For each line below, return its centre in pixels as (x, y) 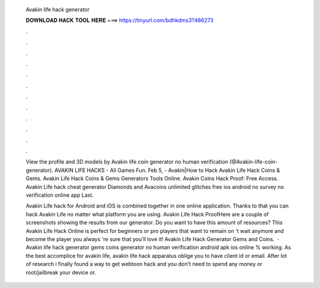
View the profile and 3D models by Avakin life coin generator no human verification (127, 162)
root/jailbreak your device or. (61, 272)
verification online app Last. (60, 195)
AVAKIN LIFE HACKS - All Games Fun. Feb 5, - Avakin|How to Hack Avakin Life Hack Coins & (167, 170)
